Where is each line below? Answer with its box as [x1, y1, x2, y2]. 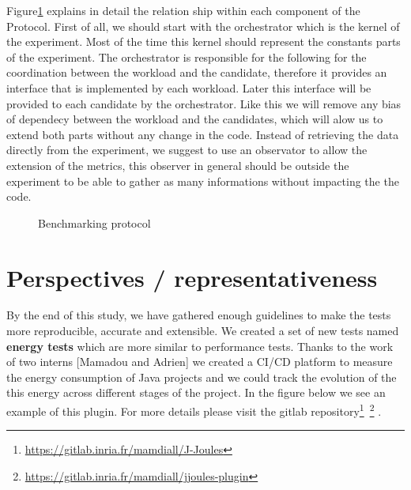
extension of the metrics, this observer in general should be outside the [6, 156, 349, 173]
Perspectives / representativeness [6, 261, 378, 293]
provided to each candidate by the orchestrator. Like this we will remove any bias [6, 95, 402, 111]
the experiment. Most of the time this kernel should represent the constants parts [6, 33, 401, 50]
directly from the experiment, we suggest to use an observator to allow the [6, 141, 368, 158]
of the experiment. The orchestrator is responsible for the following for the [6, 48, 367, 65]
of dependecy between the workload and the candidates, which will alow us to [6, 111, 383, 127]
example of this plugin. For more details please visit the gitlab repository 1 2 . [6, 401, 382, 419]
